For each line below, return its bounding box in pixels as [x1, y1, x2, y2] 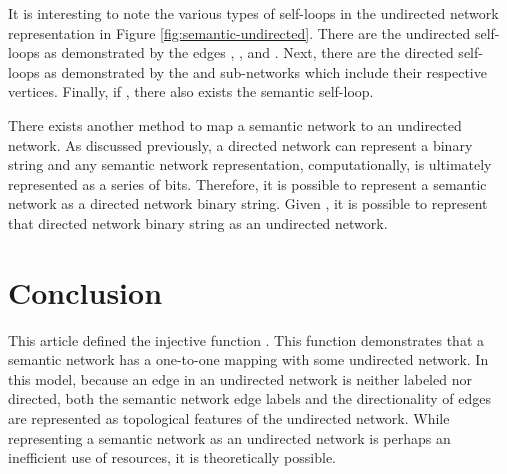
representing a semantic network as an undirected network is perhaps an [8, 427, 451, 448]
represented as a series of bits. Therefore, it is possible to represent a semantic [8, 173, 487, 194]
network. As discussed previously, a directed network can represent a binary [8, 134, 473, 155]
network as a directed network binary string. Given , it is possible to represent [8, 193, 488, 214]
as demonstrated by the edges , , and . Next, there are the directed [44, 42, 454, 63]
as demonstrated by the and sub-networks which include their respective [44, 61, 487, 82]
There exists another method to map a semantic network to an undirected [8, 114, 462, 135]
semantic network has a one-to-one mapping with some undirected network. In [8, 349, 489, 370]
